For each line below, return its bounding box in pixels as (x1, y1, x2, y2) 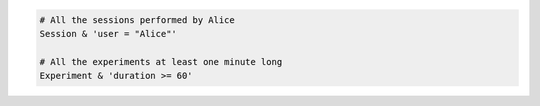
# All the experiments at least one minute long (39, 56, 283, 67)
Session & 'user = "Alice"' (39, 28, 177, 39)
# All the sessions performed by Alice (39, 14, 235, 25)
